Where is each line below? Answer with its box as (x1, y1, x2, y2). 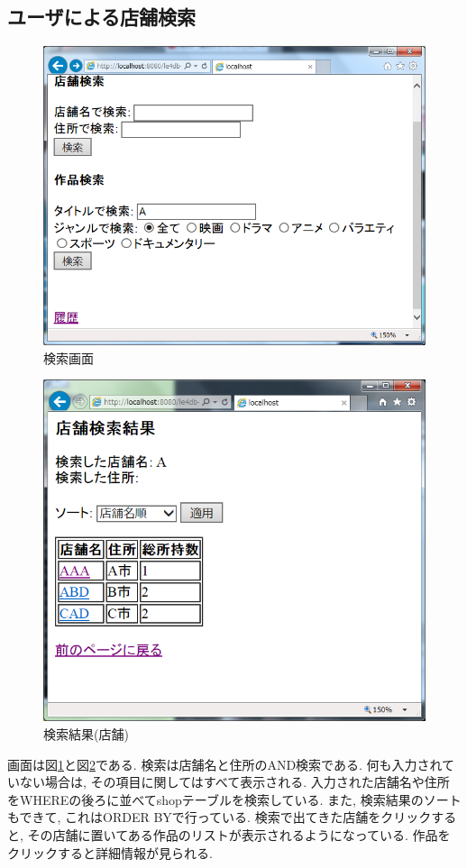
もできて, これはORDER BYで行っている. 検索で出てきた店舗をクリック (7, 808, 432, 827)
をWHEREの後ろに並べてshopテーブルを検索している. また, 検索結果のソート (7, 790, 462, 809)
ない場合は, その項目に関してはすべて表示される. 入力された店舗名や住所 (19, 772, 450, 791)
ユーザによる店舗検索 (7, 3, 196, 31)
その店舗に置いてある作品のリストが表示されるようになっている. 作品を (27, 825, 451, 844)
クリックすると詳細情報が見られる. (7, 843, 213, 862)
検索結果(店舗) (43, 724, 129, 743)
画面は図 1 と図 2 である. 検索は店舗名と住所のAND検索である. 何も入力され (7, 754, 443, 773)
